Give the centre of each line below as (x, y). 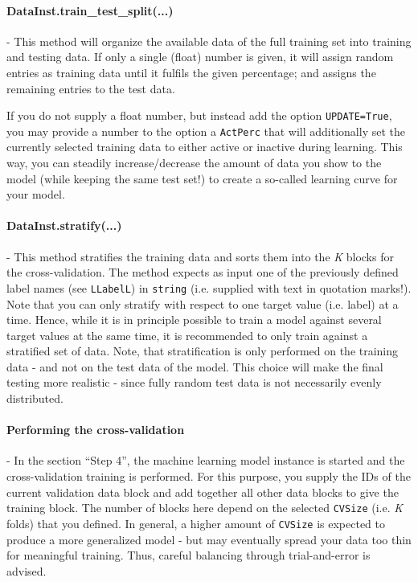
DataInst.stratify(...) (64, 225)
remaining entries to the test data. (91, 88)
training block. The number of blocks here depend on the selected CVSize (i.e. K (205, 508)
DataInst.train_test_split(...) (90, 10)
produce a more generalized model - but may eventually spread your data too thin (209, 539)
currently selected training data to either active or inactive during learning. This (205, 147)
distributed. (35, 398)
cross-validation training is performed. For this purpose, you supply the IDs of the (209, 476)
